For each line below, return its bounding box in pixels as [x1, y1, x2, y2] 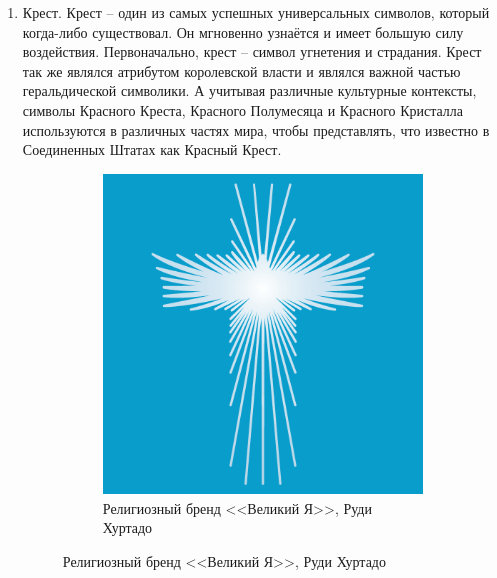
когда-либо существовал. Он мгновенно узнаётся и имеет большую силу [22, 21, 464, 42]
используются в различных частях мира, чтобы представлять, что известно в [22, 119, 490, 140]
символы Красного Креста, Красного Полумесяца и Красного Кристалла [22, 99, 464, 120]
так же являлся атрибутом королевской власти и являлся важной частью [22, 60, 461, 81]
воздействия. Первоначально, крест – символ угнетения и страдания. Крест [22, 41, 482, 62]
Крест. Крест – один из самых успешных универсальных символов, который [22, 2, 490, 22]
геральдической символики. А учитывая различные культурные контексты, [22, 80, 477, 101]
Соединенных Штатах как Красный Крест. [22, 139, 282, 160]
